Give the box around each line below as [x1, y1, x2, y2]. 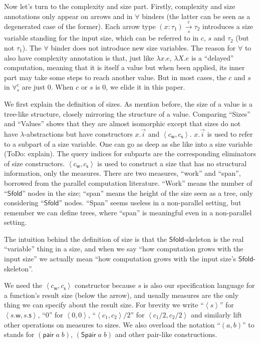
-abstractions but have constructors [24, 128, 133, 139]
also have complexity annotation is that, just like [4, 52, 154, 63]
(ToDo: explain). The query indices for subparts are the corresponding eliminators [4, 148, 256, 159]
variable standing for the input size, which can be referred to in [4, 33, 199, 43]
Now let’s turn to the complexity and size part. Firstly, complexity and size [4, 1, 235, 11]
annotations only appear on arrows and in [4, 11, 133, 21]
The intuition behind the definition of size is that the [4, 233, 167, 244]
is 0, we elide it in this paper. [95, 82, 185, 92]
